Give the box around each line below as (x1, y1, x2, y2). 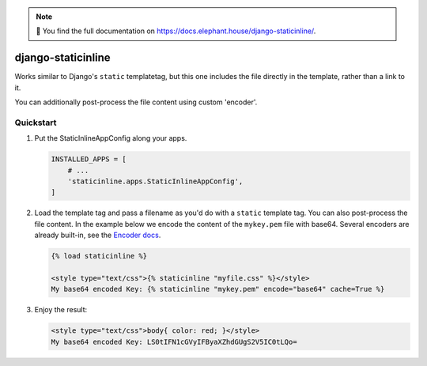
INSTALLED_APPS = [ (51, 155, 127, 164)
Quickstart (14, 117, 57, 128)
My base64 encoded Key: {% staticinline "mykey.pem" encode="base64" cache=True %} (51, 285, 385, 294)
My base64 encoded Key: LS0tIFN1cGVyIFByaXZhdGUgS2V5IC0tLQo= (51, 337, 297, 346)
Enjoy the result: (34, 305, 88, 315)
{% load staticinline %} (51, 251, 148, 261)
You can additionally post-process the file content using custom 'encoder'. (14, 97, 258, 107)
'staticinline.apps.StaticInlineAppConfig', (67, 176, 244, 186)
